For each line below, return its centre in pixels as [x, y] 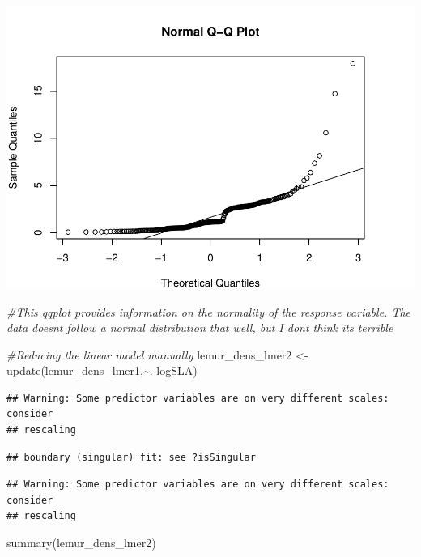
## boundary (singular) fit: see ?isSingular [131, 457]
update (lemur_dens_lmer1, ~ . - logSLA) [102, 370]
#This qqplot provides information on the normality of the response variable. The [209, 311]
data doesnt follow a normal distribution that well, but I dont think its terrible [200, 327]
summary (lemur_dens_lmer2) [81, 543]
